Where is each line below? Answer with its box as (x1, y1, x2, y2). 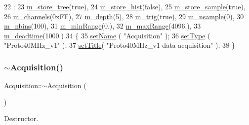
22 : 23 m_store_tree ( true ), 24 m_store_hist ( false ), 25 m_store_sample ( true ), (4, 1, 246, 11)
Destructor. (4, 113, 39, 124)
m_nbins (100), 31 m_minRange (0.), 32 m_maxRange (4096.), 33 (4, 21, 201, 31)
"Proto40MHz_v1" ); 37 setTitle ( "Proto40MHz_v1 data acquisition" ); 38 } (4, 40, 235, 50)
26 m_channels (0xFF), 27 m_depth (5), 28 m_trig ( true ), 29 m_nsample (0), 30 (4, 11, 244, 21)
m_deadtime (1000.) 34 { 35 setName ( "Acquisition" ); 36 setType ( (4, 30, 210, 40)
